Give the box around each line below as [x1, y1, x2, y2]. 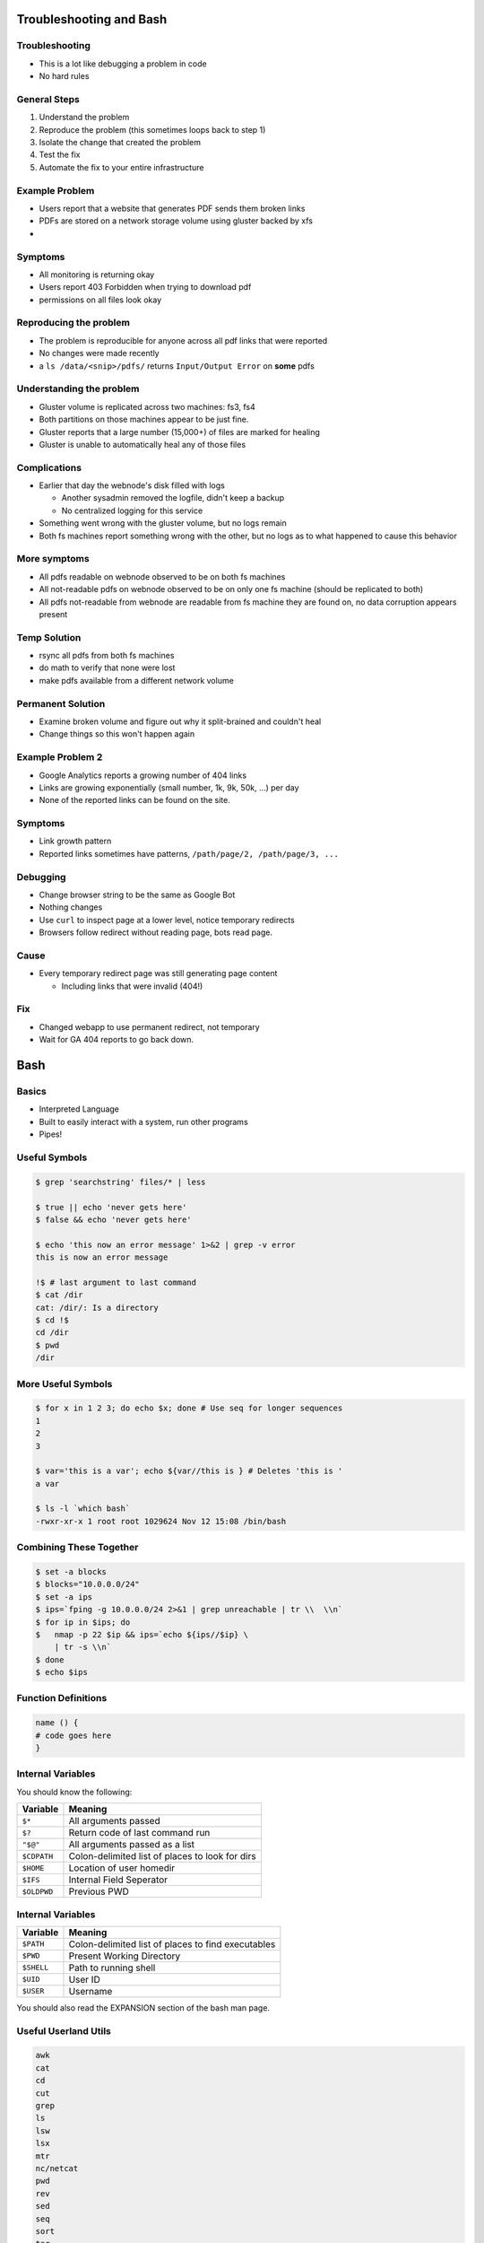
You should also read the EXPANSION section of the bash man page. [16, 2002, 271, 2013]
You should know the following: [16, 1786, 133, 1797]
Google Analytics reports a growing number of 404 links [39, 770, 246, 781]
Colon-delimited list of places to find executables [68, 1938, 276, 1951]
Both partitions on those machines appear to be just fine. [39, 414, 249, 425]
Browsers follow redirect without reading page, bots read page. [39, 927, 273, 938]
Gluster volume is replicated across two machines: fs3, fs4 [39, 401, 255, 412]
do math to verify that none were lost [39, 662, 176, 673]
